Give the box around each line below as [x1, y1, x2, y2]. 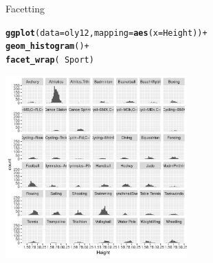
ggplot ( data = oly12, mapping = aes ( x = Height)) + [5, 28, 208, 38]
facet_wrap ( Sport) [5, 54, 94, 65]
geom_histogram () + [5, 41, 89, 52]
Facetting [5, 1, 45, 15]
